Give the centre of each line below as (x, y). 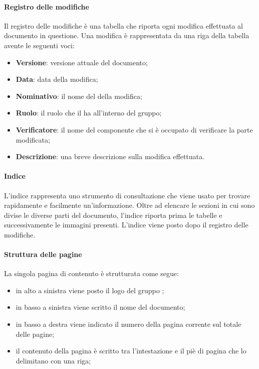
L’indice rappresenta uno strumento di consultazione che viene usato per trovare (127, 195)
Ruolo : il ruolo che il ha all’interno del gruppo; (89, 113)
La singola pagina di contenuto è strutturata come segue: (91, 273)
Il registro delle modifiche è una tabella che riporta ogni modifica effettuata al (124, 25)
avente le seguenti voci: (39, 45)
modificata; (33, 139)
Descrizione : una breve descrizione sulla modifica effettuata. (110, 156)
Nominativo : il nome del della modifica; (79, 96)
